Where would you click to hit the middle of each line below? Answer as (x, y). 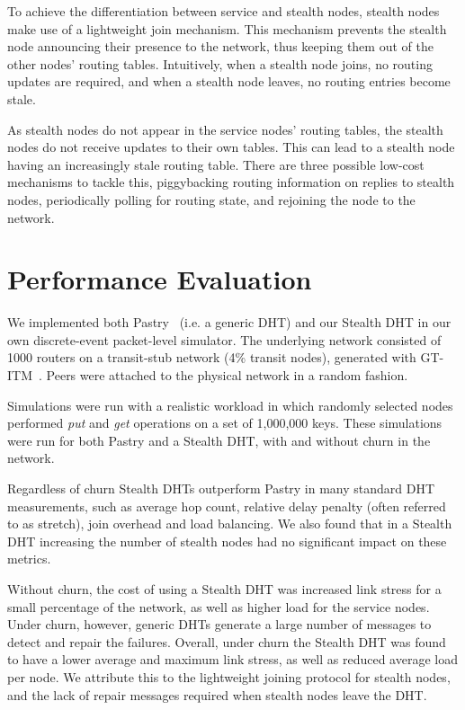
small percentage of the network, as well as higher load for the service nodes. (219, 606)
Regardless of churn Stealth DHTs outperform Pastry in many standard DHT (221, 488)
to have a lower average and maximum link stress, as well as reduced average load (232, 659)
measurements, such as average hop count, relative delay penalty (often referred (227, 506)
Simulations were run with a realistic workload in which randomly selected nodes (230, 405)
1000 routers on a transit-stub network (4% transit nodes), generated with (212, 357)
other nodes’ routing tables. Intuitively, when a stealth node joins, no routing (220, 63)
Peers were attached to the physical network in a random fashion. (227, 375)
